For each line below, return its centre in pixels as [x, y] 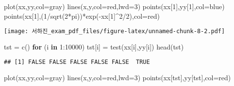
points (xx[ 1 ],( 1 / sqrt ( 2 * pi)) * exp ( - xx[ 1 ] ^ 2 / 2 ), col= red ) [82, 16]
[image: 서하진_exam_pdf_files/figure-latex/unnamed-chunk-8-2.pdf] [115, 31]
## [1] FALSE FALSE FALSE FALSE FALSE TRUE [77, 62]
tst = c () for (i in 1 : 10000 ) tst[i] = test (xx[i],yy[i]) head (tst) [94, 46]
